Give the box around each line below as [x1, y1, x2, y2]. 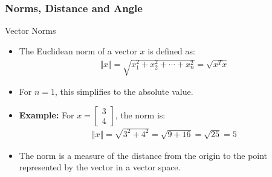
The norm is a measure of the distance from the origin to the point [19, 149, 268, 161]
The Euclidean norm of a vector [19, 44, 137, 57]
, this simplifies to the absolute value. [55, 85, 193, 97]
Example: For [19, 108, 74, 121]
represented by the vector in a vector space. [19, 161, 181, 173]
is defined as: [147, 44, 195, 57]
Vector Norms [5, 24, 56, 37]
